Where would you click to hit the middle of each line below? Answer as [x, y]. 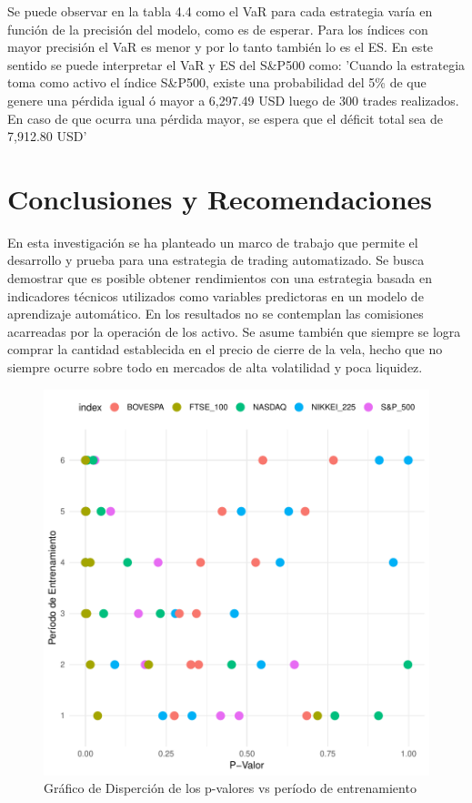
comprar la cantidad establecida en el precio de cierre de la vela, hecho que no [225, 349]
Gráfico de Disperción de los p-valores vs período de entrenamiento [230, 788]
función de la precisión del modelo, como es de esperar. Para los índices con [218, 29]
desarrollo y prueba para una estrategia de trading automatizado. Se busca [216, 260]
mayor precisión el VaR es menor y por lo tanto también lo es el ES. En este [221, 47]
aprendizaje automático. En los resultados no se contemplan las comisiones [216, 314]
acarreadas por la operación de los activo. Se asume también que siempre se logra [234, 331]
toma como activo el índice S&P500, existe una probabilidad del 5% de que [217, 82]
